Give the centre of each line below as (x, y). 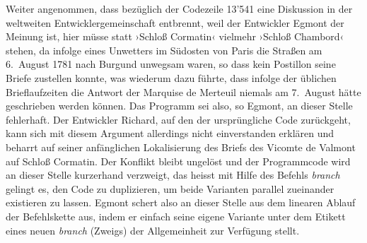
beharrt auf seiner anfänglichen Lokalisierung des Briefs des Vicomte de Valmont (181, 147)
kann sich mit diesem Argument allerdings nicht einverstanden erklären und (170, 133)
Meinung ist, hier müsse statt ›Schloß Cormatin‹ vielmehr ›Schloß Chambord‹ (175, 36)
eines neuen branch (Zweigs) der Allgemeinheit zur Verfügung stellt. (153, 230)
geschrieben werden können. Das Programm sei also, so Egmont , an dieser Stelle (179, 106)
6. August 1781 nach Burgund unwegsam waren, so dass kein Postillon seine (171, 64)
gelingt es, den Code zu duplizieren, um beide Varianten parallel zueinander (170, 188)
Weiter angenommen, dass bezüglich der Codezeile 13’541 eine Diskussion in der (179, 8)
